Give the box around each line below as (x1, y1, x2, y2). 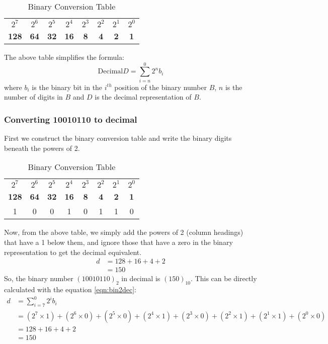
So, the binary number (4, 273, 73, 284)
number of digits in (4, 92, 63, 102)
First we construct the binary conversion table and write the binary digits (4, 133, 232, 143)
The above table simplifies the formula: (4, 52, 124, 62)
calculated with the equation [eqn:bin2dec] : (4, 284, 136, 294)
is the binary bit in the (32, 81, 103, 92)
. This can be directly (191, 273, 257, 284)
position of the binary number (114, 81, 207, 92)
